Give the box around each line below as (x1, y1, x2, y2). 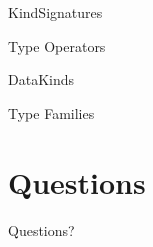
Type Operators (8, 35, 106, 56)
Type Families (8, 102, 95, 123)
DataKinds (8, 69, 75, 90)
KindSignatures (8, 2, 103, 22)
